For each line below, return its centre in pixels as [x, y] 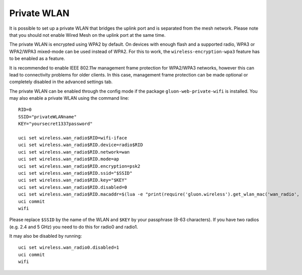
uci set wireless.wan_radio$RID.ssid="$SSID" [75, 173]
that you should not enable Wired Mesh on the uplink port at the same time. [87, 35]
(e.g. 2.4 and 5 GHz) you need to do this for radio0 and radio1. [74, 227]
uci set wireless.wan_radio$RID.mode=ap [69, 159]
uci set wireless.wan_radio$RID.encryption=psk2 [79, 166]
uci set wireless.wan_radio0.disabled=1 [69, 248]
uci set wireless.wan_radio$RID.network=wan [74, 152]
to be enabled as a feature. [37, 58]
